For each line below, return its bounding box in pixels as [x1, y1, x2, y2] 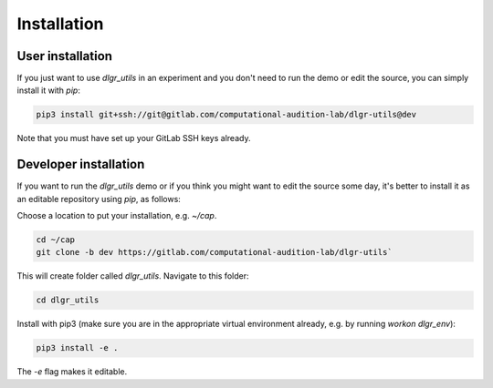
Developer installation [16, 157, 145, 172]
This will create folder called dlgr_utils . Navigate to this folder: [16, 271, 249, 281]
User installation [16, 48, 113, 64]
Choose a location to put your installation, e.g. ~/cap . [16, 210, 217, 221]
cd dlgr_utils [36, 295, 100, 305]
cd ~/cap [36, 235, 76, 245]
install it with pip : [16, 85, 81, 96]
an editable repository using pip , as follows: [16, 193, 182, 204]
